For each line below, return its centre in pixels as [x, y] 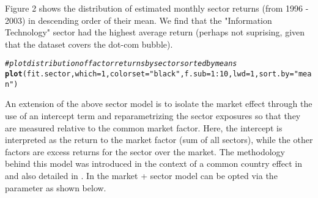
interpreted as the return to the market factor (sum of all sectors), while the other [159, 140]
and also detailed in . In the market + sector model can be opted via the [141, 175]
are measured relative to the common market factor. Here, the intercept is [144, 127]
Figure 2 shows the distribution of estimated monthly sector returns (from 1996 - [157, 8]
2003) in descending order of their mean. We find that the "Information [139, 20]
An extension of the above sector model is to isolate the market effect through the [159, 104]
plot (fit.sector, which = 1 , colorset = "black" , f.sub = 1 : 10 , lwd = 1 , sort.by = [150, 74]
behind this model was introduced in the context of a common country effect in [153, 163]
